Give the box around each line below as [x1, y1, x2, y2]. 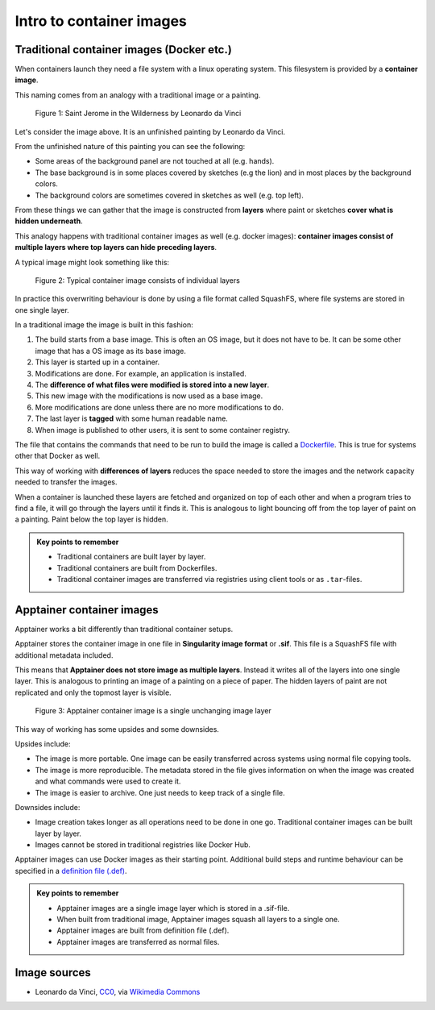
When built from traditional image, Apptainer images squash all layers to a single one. [56, 915, 340, 925]
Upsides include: [14, 738, 71, 749]
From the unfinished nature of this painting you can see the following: [14, 142, 246, 152]
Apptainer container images [14, 603, 159, 617]
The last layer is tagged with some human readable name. [35, 414, 229, 423]
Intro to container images [14, 12, 187, 30]
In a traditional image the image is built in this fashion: [14, 320, 193, 330]
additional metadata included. [14, 650, 114, 660]
